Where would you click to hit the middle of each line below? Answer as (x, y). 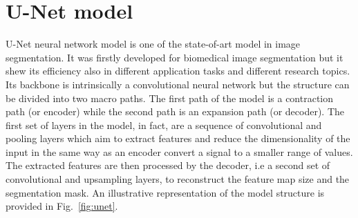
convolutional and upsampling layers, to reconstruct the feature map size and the (178, 179)
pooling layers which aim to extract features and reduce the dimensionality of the (178, 138)
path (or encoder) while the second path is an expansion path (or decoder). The (175, 111)
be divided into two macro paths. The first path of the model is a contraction (170, 98)
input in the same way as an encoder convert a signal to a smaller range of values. (179, 151)
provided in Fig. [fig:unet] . (62, 206)
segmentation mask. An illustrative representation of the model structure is (165, 192)
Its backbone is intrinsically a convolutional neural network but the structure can (178, 84)
